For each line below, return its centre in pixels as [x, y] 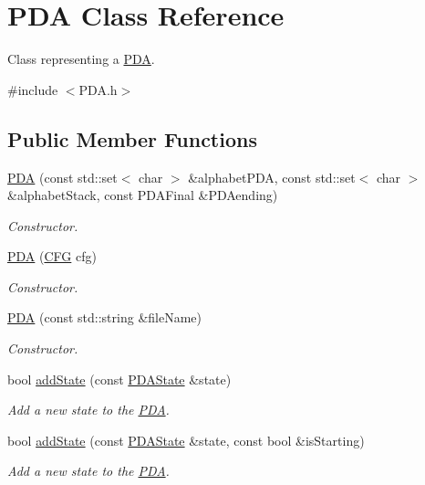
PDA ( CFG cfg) [52, 256]
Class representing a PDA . [81, 59]
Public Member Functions [132, 138]
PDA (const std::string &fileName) [105, 317]
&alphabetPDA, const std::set [272, 177]
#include [33, 89]
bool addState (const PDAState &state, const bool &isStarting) [186, 440]
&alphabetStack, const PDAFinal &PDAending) [143, 195]
